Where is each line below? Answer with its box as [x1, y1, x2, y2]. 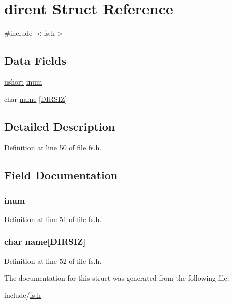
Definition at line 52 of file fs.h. [4, 255, 102, 266]
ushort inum [4, 76, 42, 87]
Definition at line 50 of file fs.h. [4, 142, 102, 153]
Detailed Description [4, 118, 115, 134]
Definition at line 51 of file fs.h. [4, 213, 102, 224]
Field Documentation [4, 167, 118, 183]
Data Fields [4, 52, 67, 68]
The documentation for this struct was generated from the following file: [4, 272, 229, 283]
